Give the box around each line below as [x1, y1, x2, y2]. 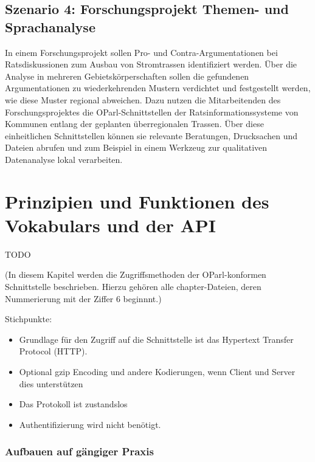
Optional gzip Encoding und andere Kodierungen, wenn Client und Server [19, 365, 296, 378]
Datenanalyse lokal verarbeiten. [5, 153, 123, 165]
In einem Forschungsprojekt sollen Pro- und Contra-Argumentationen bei [5, 46, 278, 58]
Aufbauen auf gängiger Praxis [5, 444, 154, 459]
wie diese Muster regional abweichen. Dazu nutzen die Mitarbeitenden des [5, 93, 281, 106]
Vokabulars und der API [5, 212, 216, 237]
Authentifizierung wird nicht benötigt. [19, 418, 161, 430]
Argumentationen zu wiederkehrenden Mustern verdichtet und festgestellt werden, [5, 81, 311, 94]
